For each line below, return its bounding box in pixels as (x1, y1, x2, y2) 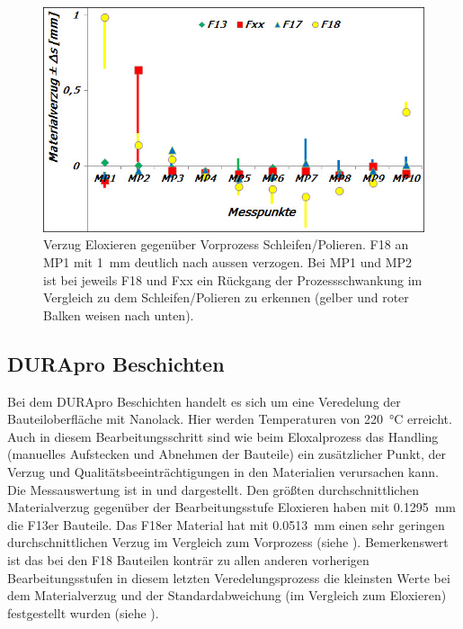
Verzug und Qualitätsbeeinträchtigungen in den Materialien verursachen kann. (7, 462, 439, 481)
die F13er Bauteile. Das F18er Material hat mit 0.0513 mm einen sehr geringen (7, 515, 445, 534)
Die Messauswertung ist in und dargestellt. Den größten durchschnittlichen (7, 480, 419, 499)
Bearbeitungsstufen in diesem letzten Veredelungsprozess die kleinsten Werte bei (7, 568, 450, 587)
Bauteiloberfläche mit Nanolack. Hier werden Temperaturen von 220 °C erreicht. (7, 409, 452, 428)
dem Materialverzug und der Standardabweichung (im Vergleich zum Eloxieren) (7, 586, 447, 605)
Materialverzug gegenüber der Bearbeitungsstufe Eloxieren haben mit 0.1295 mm (7, 498, 456, 517)
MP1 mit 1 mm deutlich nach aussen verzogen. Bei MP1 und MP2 (43, 252, 413, 271)
